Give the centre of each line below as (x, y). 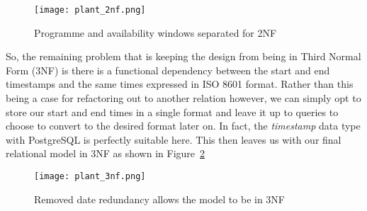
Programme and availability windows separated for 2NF (156, 32)
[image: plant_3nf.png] (90, 176)
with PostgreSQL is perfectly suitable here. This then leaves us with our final (174, 139)
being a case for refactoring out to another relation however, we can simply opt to (183, 98)
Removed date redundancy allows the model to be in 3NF (159, 199)
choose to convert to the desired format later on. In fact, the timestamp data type (183, 126)
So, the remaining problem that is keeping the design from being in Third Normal (183, 56)
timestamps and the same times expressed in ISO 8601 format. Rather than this (180, 84)
